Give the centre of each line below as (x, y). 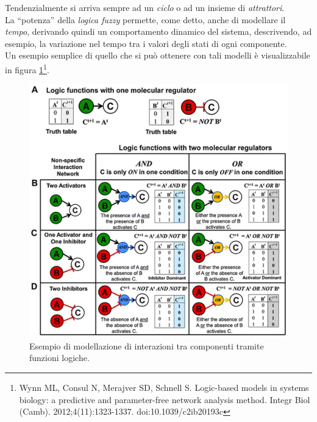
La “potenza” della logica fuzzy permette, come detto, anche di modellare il (145, 19)
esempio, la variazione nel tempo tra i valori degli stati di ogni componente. (146, 43)
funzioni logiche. (59, 358)
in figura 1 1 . (27, 68)
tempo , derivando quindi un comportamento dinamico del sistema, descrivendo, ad (158, 31)
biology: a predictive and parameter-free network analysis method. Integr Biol (165, 399)
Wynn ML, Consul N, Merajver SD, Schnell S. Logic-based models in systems (164, 387)
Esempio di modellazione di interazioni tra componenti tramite (147, 345)
